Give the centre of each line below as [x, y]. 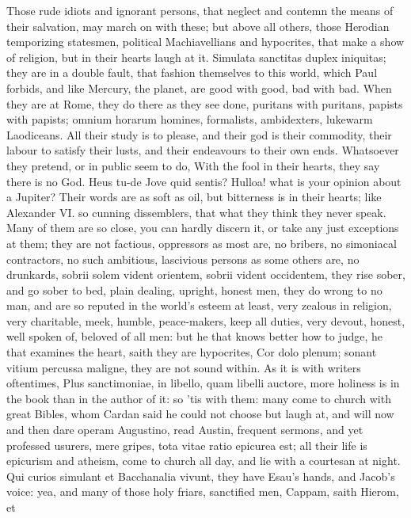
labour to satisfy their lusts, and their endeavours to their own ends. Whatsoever [203, 150]
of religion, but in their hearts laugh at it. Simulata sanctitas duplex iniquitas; [196, 57]
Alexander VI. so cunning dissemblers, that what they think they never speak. [196, 212]
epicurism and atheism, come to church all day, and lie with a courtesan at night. [204, 461]
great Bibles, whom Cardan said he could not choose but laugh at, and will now [200, 414]
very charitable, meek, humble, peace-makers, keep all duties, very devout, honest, [206, 320]
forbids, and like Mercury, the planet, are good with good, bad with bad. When [199, 88]
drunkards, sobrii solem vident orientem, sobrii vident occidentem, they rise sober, [206, 274]
